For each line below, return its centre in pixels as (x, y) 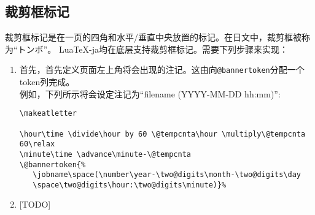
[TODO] (35, 204)
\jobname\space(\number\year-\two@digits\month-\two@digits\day (167, 175)
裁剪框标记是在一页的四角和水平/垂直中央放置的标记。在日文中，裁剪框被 (153, 37)
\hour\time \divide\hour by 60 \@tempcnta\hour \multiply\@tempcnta (162, 134)
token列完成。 (47, 82)
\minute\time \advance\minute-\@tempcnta (105, 154)
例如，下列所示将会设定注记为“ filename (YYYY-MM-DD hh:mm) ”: (150, 93)
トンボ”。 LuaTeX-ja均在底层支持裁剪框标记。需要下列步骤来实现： (153, 49)
